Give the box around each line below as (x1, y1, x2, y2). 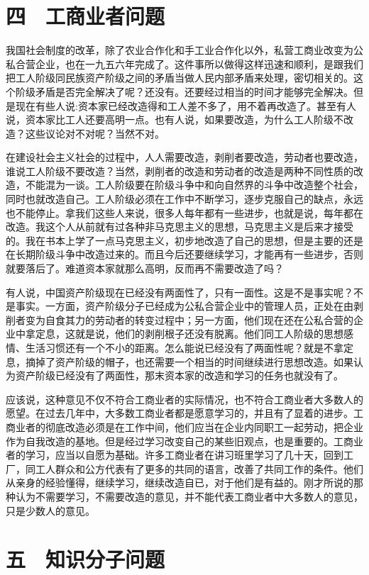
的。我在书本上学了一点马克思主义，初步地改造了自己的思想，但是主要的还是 (6, 233, 363, 247)
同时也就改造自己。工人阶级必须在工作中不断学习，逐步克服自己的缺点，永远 (6, 191, 363, 206)
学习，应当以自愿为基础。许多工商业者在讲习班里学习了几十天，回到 (25, 447, 343, 462)
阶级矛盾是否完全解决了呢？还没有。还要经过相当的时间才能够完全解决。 (15, 84, 353, 99)
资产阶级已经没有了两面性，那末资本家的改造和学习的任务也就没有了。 (15, 368, 343, 383)
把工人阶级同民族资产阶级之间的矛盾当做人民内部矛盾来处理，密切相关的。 (6, 70, 353, 85)
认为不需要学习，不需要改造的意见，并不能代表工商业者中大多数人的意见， (15, 489, 363, 503)
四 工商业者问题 (6, 1, 165, 30)
